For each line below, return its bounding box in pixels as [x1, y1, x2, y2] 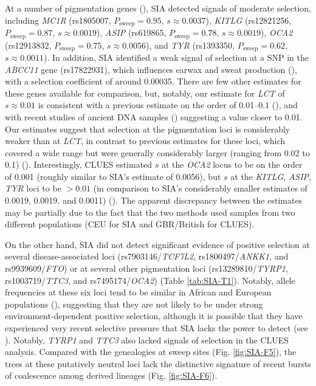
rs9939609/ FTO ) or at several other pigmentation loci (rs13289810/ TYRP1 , [5, 262, 288, 275]
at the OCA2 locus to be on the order [162, 158, 303, 171]
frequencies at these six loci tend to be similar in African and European [5, 286, 272, 298]
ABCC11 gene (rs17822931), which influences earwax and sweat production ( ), [5, 63, 297, 75]
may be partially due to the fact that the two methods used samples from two [5, 205, 295, 218]
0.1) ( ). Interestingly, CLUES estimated [5, 158, 153, 171]
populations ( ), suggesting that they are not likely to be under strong [5, 297, 263, 310]
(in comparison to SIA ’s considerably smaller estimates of [93, 182, 307, 195]
